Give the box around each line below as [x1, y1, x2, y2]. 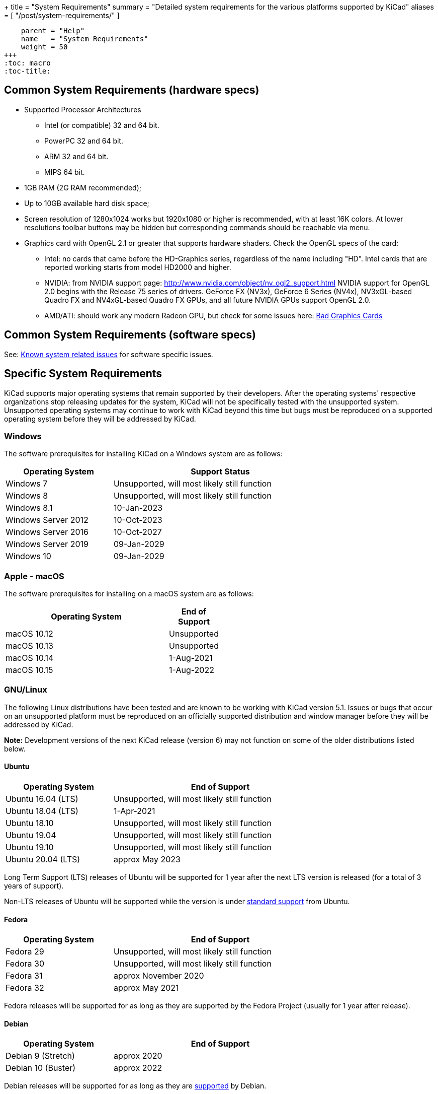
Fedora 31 [6, 971, 43, 981]
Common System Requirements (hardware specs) [4, 84, 259, 97]
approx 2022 [113, 1063, 162, 1073]
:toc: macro [4, 59, 51, 67]
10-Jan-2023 [113, 503, 163, 513]
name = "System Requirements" [21, 35, 148, 43]
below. [4, 744, 26, 753]
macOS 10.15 [6, 665, 53, 675]
